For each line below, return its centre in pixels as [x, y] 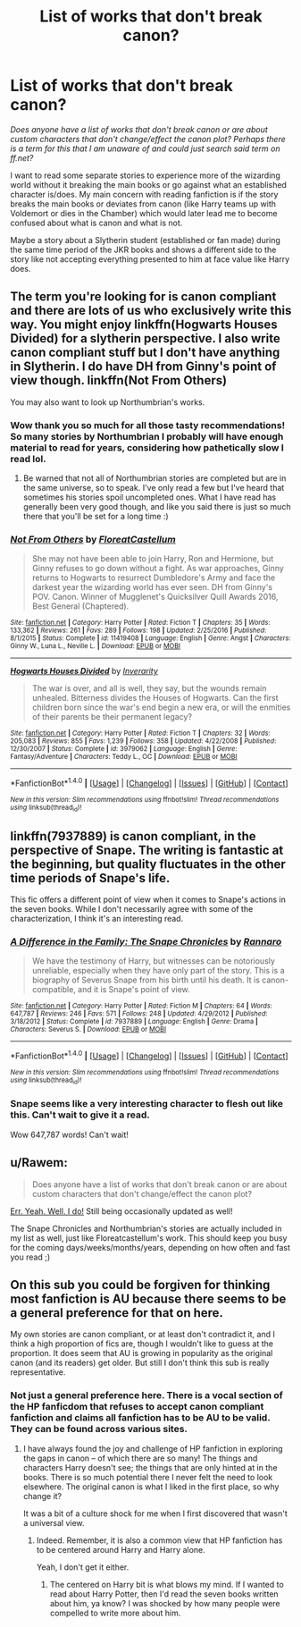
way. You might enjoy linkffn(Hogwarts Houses [144, 325]
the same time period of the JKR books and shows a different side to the [143, 249]
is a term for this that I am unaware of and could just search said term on [145, 148]
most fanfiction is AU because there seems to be [148, 1298]
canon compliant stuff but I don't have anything [145, 353]
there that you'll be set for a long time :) [96, 517]
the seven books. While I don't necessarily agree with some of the [132, 909]
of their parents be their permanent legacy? [112, 717]
